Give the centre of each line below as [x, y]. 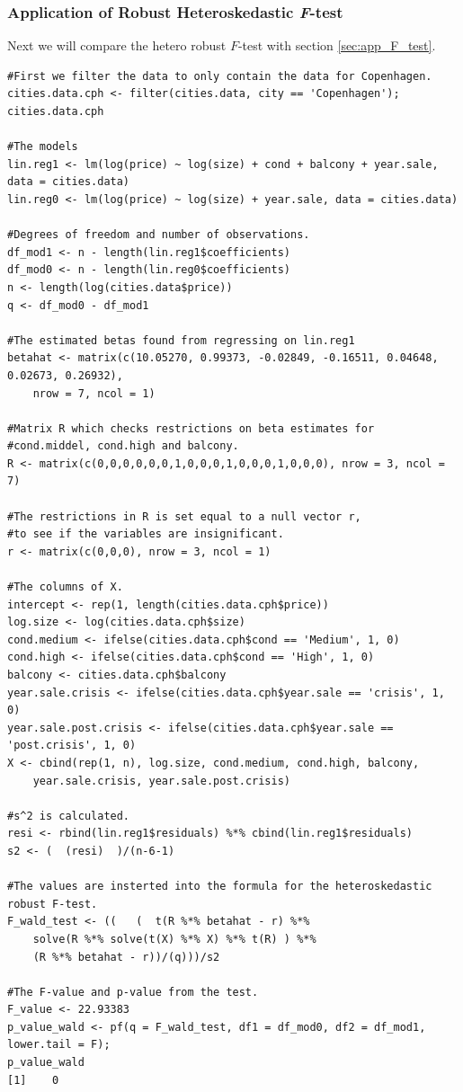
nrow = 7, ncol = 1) [94, 393]
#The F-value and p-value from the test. [133, 992]
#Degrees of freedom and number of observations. [159, 235]
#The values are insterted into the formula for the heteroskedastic [220, 887]
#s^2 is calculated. [69, 816]
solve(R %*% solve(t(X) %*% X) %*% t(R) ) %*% [174, 939]
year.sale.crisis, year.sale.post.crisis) [161, 781]
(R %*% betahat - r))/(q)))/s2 [126, 957]
